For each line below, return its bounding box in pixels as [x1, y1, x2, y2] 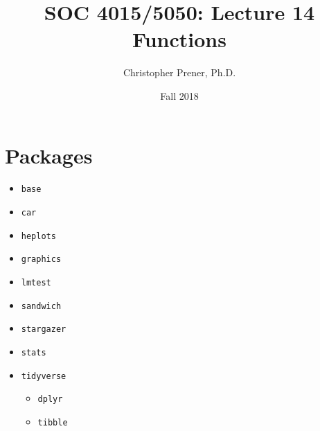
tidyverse [21, 371, 66, 381]
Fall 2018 [160, 88, 199, 103]
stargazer [21, 324, 66, 335]
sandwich [21, 301, 62, 311]
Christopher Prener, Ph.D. [123, 65, 236, 80]
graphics [21, 254, 62, 265]
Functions [132, 25, 226, 53]
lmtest [21, 278, 51, 288]
